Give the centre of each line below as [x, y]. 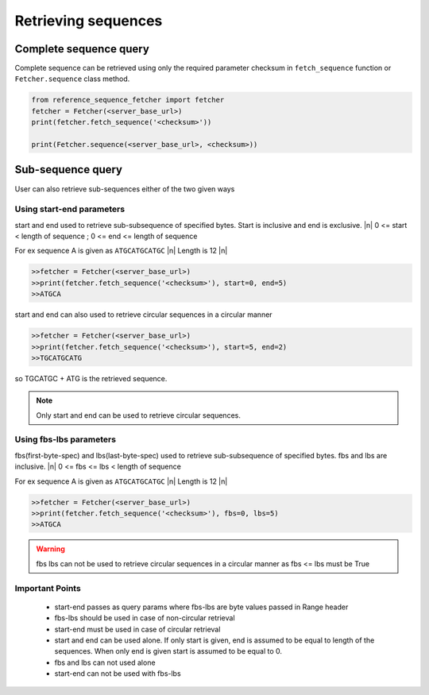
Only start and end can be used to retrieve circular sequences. [139, 415]
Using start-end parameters [70, 209]
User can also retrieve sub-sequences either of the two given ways [125, 189]
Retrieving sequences [89, 21]
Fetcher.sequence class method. [72, 79]
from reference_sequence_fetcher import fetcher [128, 100]
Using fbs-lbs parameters [66, 439]
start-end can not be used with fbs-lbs [118, 674]
